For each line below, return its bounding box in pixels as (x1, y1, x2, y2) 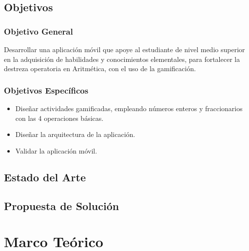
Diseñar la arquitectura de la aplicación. (15, 129, 135, 139)
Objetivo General (4, 25, 73, 37)
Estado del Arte (4, 169, 86, 184)
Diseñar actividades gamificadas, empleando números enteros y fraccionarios (15, 103, 243, 113)
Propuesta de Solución (4, 198, 119, 213)
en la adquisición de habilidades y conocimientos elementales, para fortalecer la (4, 54, 240, 64)
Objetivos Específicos (4, 84, 89, 96)
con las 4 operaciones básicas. (15, 113, 104, 123)
